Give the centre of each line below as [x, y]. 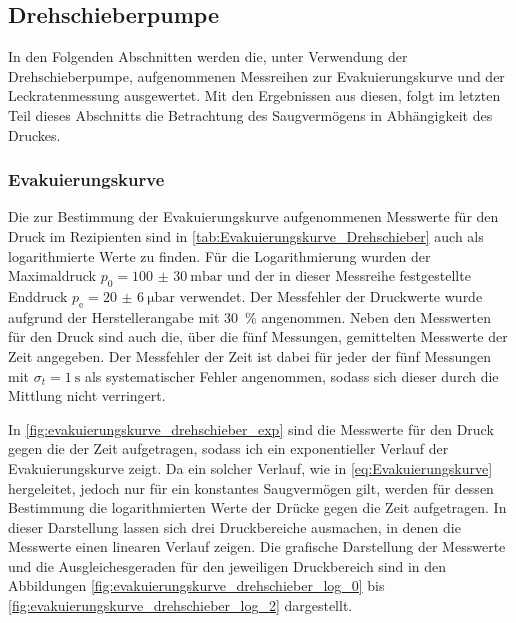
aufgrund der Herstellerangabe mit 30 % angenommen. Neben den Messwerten [250, 316]
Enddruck [38, 295]
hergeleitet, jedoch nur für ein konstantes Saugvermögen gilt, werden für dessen [251, 487]
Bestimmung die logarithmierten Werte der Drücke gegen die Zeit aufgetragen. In [257, 507]
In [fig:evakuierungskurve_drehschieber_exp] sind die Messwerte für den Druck [251, 428]
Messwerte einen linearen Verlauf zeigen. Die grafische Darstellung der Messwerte [257, 546]
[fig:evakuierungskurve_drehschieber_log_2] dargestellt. [180, 605]
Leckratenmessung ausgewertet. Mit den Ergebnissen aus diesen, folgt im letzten [254, 95]
